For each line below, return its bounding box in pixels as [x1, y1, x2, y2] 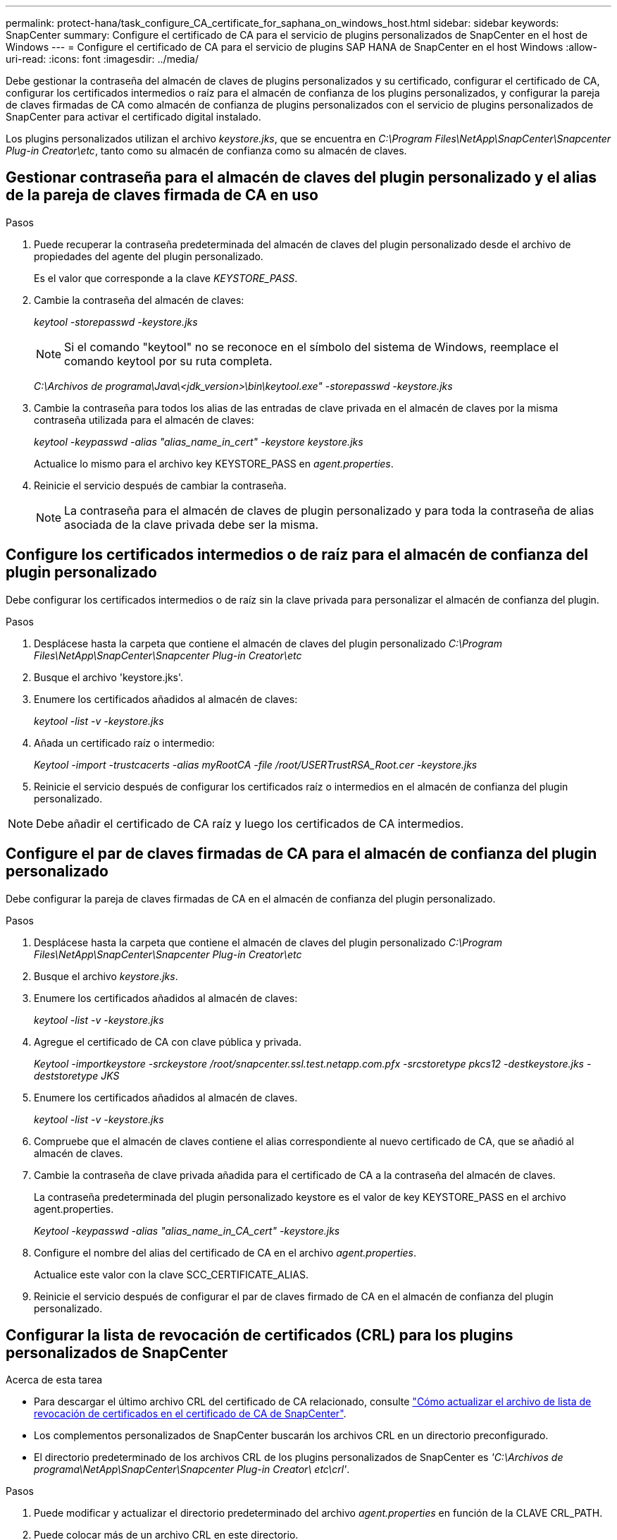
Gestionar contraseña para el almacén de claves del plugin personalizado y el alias [6, 169, 597, 187]
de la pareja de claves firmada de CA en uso [6, 186, 318, 204]
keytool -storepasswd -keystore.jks [34, 315, 198, 328]
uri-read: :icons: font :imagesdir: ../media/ [6, 53, 199, 65]
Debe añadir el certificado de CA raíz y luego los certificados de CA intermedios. [36, 816, 464, 831]
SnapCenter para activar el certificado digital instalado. [6, 111, 261, 123]
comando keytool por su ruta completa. [64, 353, 273, 368]
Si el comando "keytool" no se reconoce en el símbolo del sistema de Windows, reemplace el [64, 339, 559, 354]
